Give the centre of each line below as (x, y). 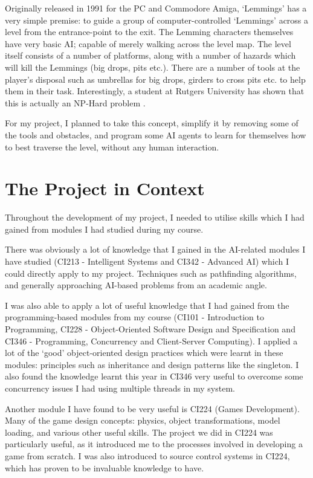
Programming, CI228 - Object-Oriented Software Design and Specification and (150, 329)
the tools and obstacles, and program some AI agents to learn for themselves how (156, 134)
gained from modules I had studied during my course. (104, 229)
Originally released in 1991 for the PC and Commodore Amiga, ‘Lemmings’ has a (156, 8)
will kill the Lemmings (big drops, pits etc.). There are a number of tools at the (153, 67)
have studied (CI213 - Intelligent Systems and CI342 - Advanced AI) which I (147, 261)
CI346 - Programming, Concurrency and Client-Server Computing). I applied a (151, 341)
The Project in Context (105, 188)
